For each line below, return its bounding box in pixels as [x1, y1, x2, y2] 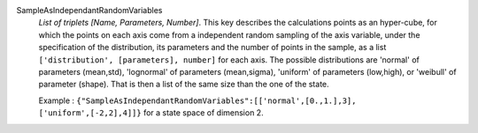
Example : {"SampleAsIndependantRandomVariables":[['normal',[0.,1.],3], [38, 95, 357, 106]
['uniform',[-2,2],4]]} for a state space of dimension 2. [38, 107, 265, 118]
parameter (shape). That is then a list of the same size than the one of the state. [38, 79, 329, 90]
